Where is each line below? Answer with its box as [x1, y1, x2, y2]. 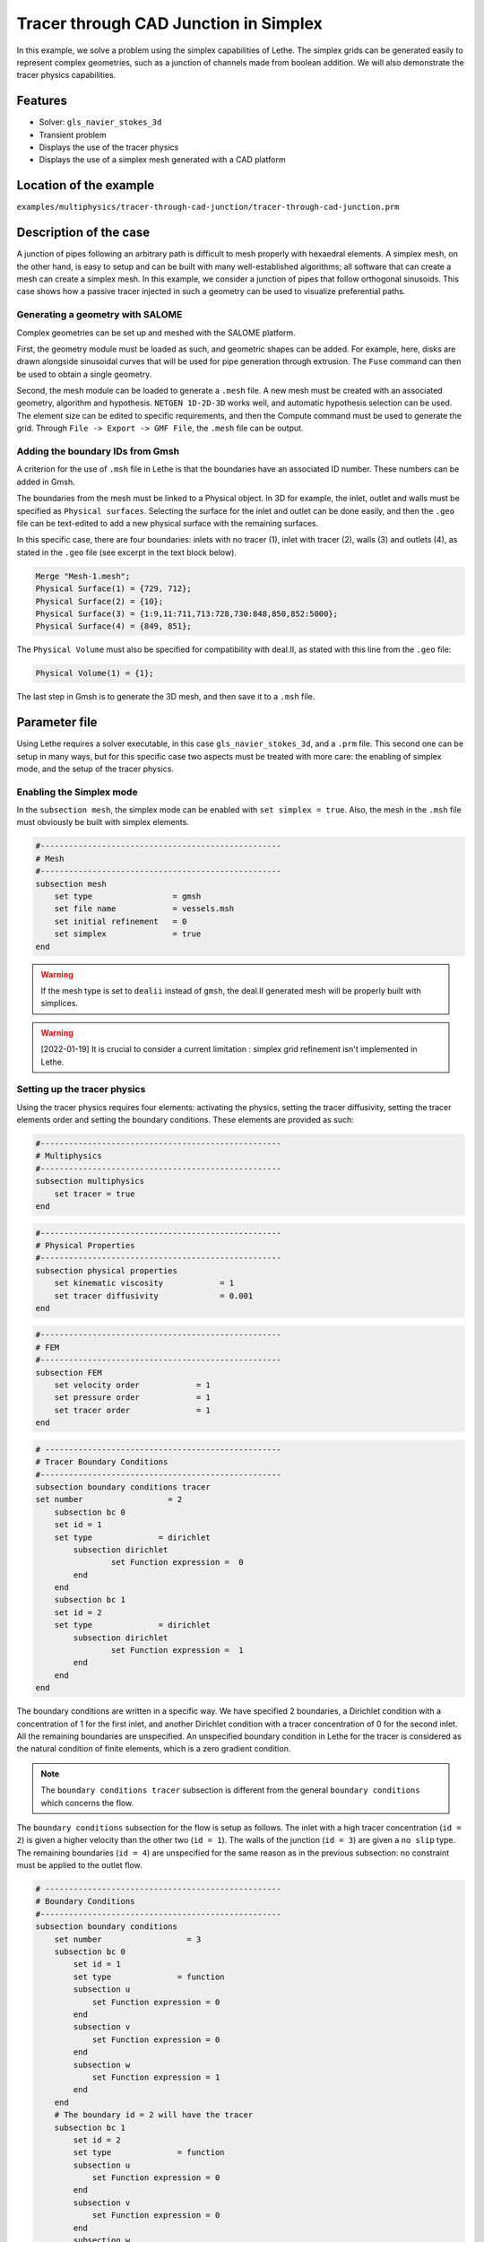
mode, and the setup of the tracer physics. [16, 763, 175, 774]
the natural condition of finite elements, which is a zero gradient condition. [16, 1743, 291, 1754]
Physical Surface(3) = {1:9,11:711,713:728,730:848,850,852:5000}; [35, 608, 339, 619]
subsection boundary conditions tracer [35, 1482, 211, 1492]
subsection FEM [35, 1368, 102, 1377]
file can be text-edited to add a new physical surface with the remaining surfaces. [16, 517, 319, 528]
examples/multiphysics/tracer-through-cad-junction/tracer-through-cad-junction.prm [16, 202, 400, 213]
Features [16, 93, 67, 109]
